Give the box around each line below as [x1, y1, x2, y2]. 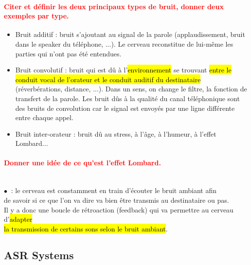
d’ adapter [4, 214, 33, 224]
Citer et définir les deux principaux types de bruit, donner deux [4, 1, 224, 11]
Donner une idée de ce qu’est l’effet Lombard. [4, 157, 161, 167]
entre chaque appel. [15, 112, 73, 123]
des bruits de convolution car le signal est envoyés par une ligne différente [15, 103, 235, 113]
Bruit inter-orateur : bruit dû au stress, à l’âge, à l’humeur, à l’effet [15, 128, 216, 139]
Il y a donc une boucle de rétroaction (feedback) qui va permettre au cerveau [4, 204, 233, 214]
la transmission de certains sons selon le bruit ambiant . [4, 223, 168, 233]
